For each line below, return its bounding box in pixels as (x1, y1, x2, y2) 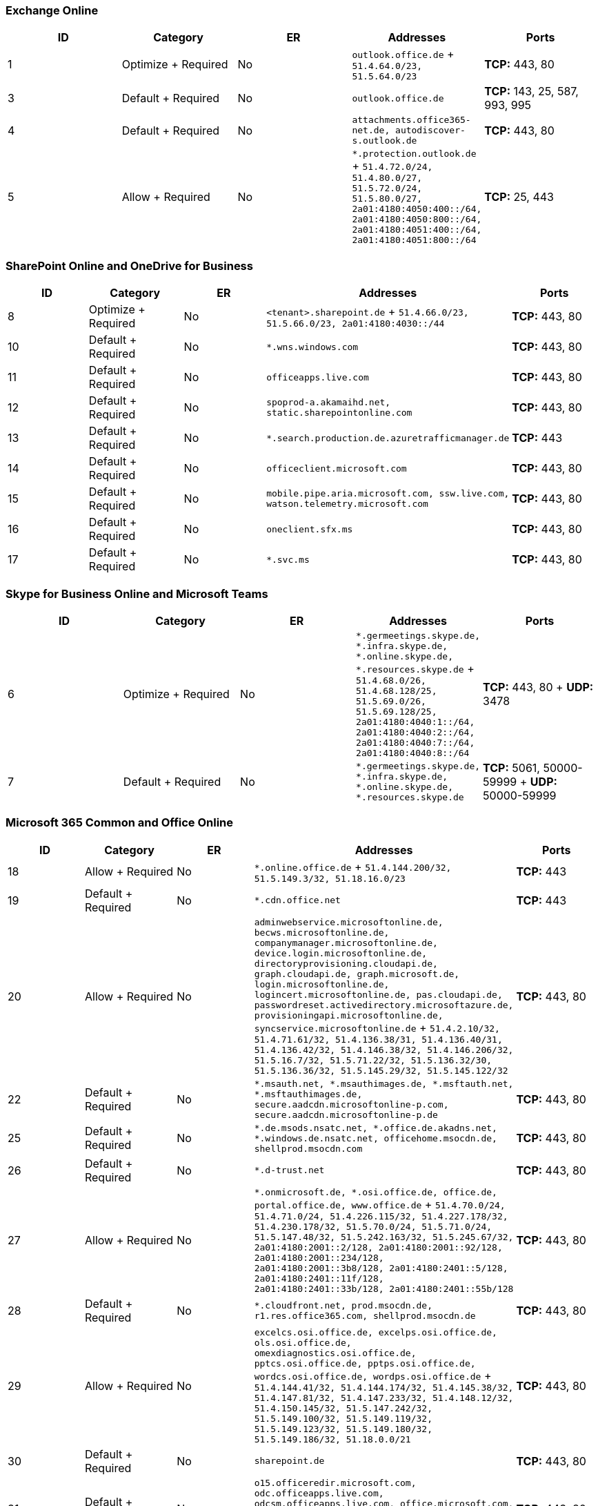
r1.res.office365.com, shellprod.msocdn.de (254, 1310, 476, 1321)
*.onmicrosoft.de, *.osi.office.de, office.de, (254, 1186, 497, 1197)
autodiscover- (395, 125, 466, 136)
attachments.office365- (352, 115, 471, 126)
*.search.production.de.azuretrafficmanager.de (266, 432, 510, 443)
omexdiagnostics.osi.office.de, (254, 1347, 417, 1358)
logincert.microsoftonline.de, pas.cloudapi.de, (254, 989, 503, 1000)
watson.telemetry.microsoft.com (266, 499, 428, 510)
